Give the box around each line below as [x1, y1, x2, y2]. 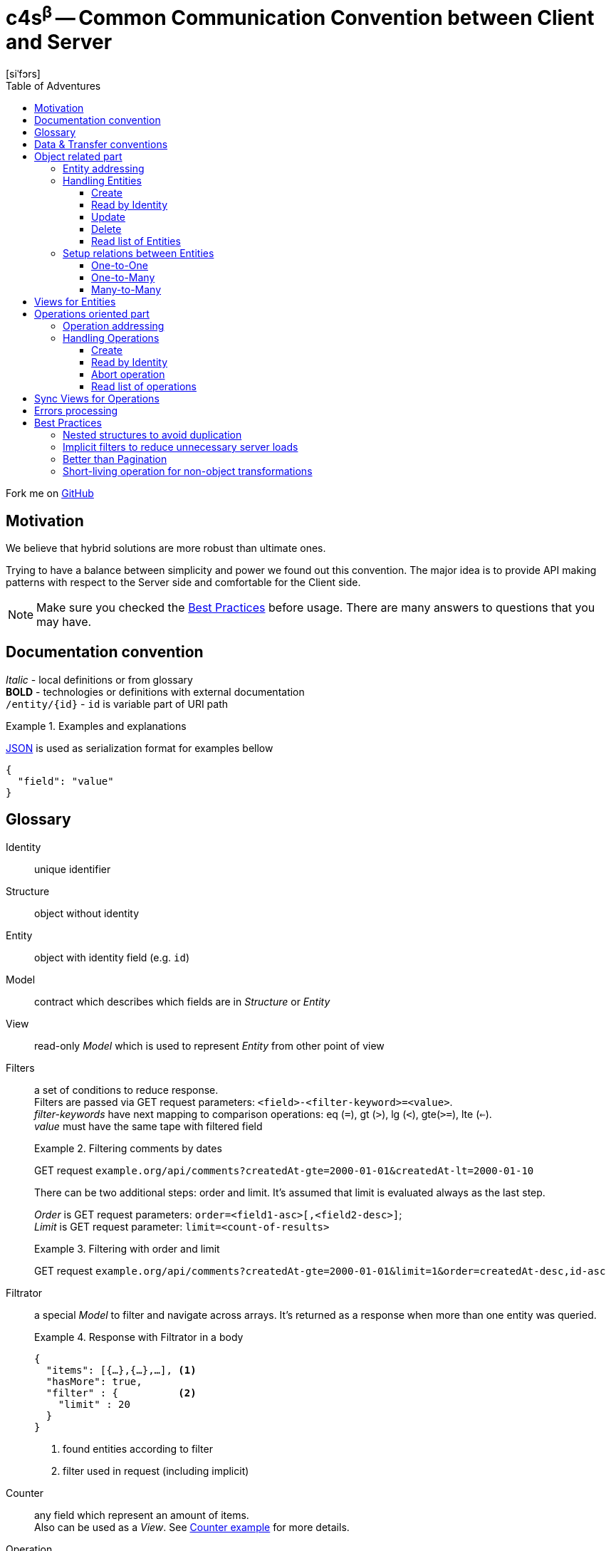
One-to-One [91, 259, 148, 272]
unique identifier [34, 862, 111, 875]
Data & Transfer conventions [34, 138, 168, 151]
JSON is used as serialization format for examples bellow [6, 741, 273, 754]
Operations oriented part [34, 308, 150, 320]
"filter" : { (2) [46, 1386, 197, 1399]
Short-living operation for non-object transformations [63, 465, 313, 478]
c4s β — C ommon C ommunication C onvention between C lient [6, 1, 595, 31]
